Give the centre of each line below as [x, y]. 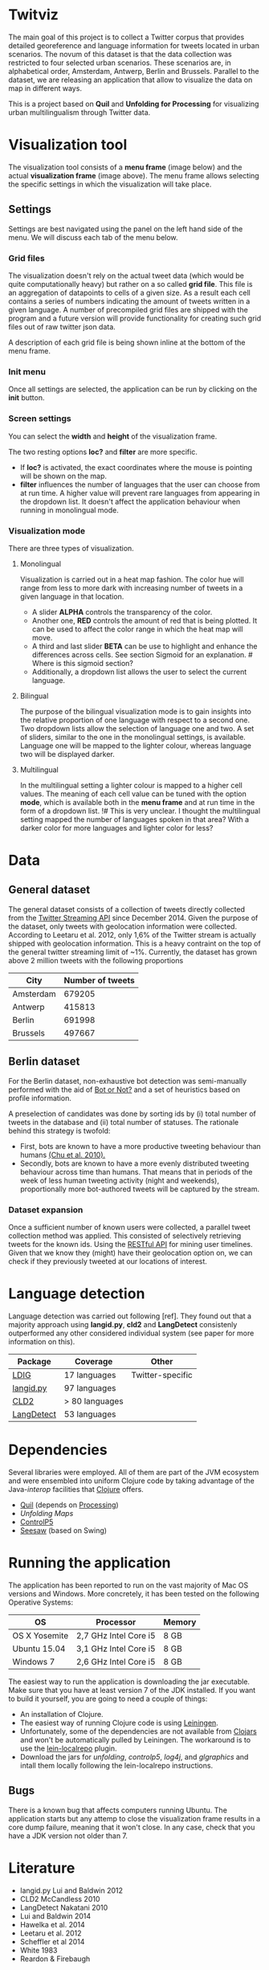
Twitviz [33, 15]
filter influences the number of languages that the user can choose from [140, 484]
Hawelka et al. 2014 [53, 1924]
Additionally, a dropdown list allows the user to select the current [139, 672]
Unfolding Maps [47, 1513]
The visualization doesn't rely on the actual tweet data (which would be [126, 276]
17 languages [90, 1375]
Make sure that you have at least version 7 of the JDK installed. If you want [132, 1690]
